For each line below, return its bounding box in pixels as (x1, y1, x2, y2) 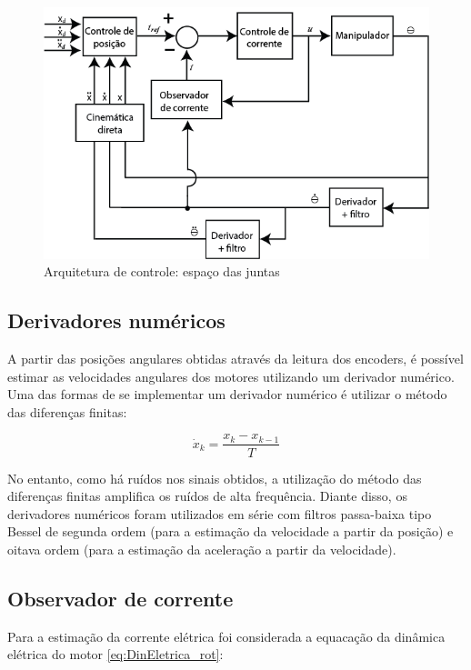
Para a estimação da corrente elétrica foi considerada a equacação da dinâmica (7, 626, 446, 645)
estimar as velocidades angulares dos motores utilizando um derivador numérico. (7, 366, 455, 385)
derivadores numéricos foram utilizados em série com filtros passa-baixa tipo (7, 504, 432, 523)
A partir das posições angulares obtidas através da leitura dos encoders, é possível (7, 349, 464, 368)
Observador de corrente (7, 584, 234, 612)
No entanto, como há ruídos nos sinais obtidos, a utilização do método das (7, 468, 422, 487)
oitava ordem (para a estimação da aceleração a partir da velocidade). (7, 539, 396, 558)
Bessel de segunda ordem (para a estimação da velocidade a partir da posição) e (7, 522, 454, 541)
